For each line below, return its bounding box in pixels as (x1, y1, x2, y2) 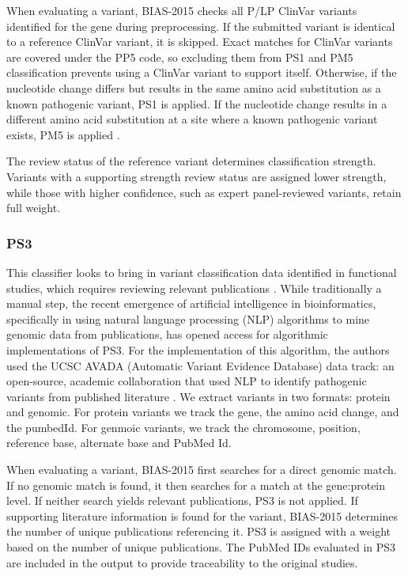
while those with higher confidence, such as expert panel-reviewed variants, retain (6, 184, 402, 200)
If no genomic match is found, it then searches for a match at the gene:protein (6, 476, 386, 493)
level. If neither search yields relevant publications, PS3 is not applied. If (6, 492, 358, 509)
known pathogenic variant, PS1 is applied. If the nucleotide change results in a (6, 95, 387, 112)
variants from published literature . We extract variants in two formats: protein (6, 388, 391, 404)
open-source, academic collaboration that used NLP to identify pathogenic (6, 373, 367, 389)
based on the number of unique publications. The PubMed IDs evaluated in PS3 (6, 539, 396, 555)
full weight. (6, 199, 61, 216)
